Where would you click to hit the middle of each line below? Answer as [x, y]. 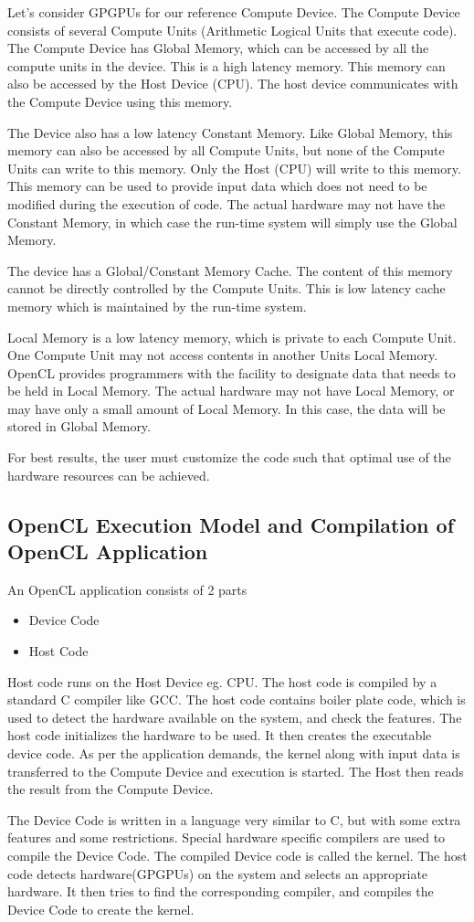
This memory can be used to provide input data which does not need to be [217, 186]
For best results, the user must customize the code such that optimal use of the [229, 457]
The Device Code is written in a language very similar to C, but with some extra [234, 819]
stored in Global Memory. [79, 426]
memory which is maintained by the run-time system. [157, 306]
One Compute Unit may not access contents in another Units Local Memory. [223, 355]
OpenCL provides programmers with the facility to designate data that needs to [232, 372]
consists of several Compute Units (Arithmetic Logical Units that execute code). [232, 30]
